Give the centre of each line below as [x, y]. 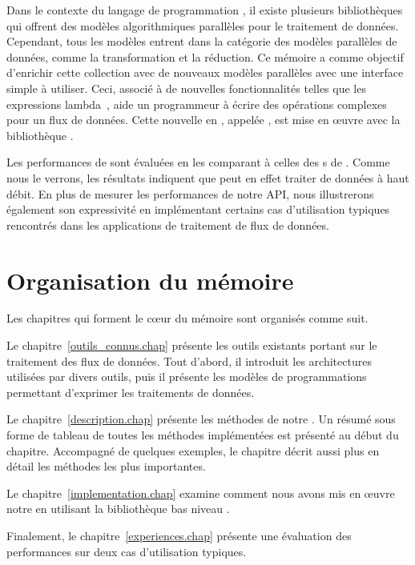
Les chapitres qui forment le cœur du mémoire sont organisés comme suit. [187, 318]
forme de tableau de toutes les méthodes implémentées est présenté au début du [203, 435]
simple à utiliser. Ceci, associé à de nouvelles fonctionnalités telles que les [186, 88]
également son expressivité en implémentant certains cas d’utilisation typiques [198, 209]
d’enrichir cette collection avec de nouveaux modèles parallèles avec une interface [205, 72]
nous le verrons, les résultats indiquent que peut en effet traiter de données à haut [208, 177]
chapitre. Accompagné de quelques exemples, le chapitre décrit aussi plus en [193, 450]
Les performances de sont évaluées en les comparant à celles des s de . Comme [198, 162]
